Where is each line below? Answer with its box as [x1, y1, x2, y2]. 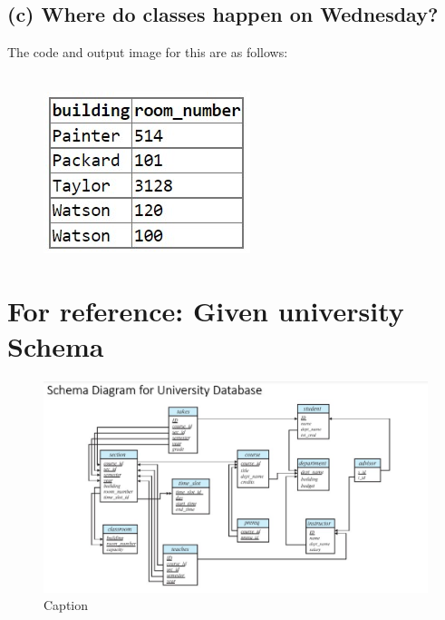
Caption [44, 595, 89, 615]
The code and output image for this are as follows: [7, 43, 288, 62]
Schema [7, 328, 104, 365]
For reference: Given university [7, 292, 404, 330]
